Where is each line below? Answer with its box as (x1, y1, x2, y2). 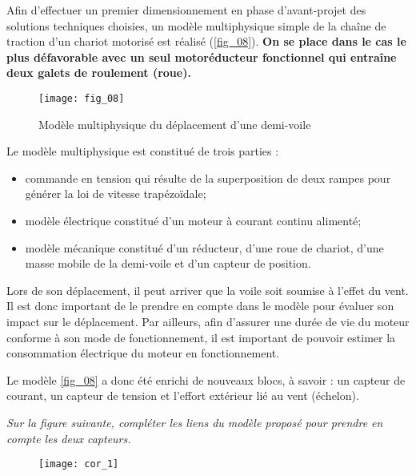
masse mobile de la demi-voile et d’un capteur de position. (25, 255, 311, 272)
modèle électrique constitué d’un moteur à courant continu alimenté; (25, 212, 362, 228)
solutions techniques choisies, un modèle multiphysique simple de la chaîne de (6, 17, 386, 34)
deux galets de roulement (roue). (6, 64, 191, 81)
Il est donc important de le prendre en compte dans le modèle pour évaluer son (6, 297, 394, 314)
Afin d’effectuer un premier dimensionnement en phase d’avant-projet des (6, 2, 366, 18)
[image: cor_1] (38, 458, 119, 470)
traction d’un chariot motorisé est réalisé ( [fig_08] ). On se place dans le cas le (6, 33, 406, 50)
